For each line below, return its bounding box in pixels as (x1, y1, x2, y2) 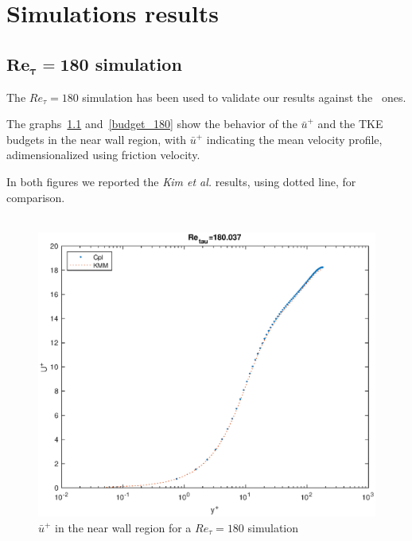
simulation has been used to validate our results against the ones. (82, 88, 406, 105)
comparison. (6, 189, 65, 205)
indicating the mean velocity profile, (206, 130, 383, 147)
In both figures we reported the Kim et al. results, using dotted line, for (6, 173, 356, 189)
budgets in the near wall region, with (6, 130, 187, 147)
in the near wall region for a (55, 519, 192, 535)
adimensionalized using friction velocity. (6, 146, 200, 163)
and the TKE (317, 115, 383, 132)
